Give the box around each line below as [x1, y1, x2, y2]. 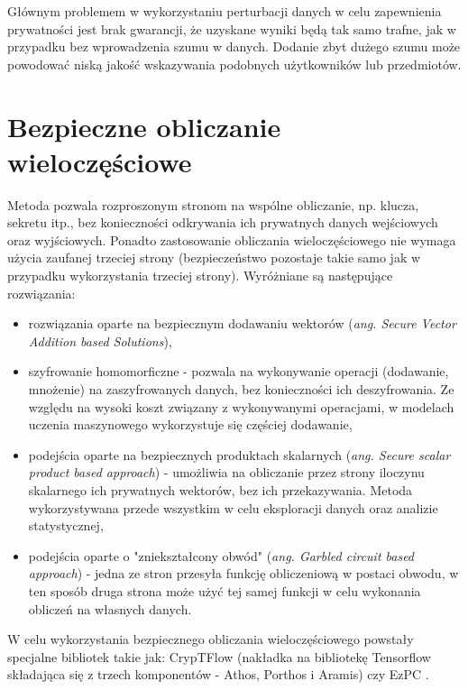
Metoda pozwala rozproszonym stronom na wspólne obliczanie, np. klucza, [7, 195, 419, 214]
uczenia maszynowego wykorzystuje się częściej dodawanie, [28, 415, 353, 434]
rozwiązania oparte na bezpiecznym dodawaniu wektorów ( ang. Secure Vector [28, 314, 456, 333]
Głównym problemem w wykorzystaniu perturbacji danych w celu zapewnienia [7, 2, 442, 20]
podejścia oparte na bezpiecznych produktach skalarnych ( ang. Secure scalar [28, 445, 451, 464]
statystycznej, [28, 516, 104, 535]
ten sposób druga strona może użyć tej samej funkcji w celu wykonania [28, 581, 421, 600]
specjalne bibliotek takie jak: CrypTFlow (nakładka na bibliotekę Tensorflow [7, 647, 431, 666]
